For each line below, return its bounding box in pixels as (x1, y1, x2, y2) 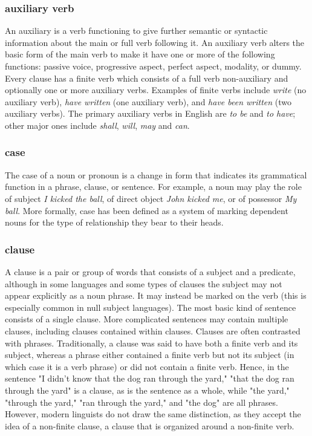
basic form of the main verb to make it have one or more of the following (5, 48, 275, 60)
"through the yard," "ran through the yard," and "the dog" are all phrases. (5, 395, 278, 408)
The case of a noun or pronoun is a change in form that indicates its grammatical (5, 168, 307, 181)
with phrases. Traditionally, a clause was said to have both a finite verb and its (5, 336, 298, 349)
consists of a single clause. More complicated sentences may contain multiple (5, 313, 288, 325)
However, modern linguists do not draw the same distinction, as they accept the (5, 408, 301, 420)
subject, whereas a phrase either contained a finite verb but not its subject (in (5, 348, 294, 361)
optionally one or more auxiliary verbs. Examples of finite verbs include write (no (5, 83, 307, 96)
